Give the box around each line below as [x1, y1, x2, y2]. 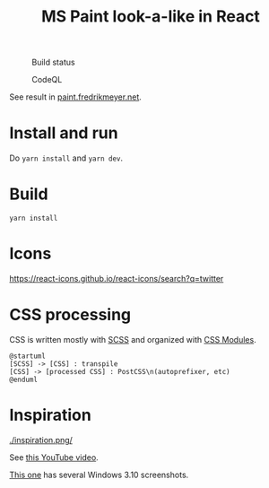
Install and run [9, 123, 118, 144]
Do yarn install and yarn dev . [9, 152, 124, 163]
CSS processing [9, 305, 132, 325]
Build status [31, 57, 75, 68]
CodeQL [31, 74, 63, 85]
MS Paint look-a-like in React [41, 6, 260, 27]
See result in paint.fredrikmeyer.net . [9, 91, 142, 102]
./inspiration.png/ [9, 434, 74, 445]
